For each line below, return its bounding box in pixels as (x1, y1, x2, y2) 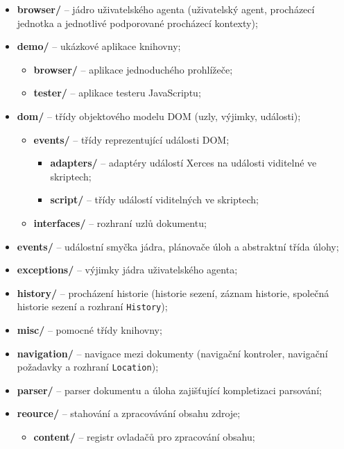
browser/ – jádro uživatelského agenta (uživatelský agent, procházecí (17, 2, 315, 16)
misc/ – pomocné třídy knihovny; (17, 322, 162, 337)
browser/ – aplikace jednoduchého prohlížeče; (33, 62, 233, 76)
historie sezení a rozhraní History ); (17, 299, 168, 314)
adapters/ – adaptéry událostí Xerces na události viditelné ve (50, 155, 317, 170)
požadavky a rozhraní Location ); (17, 359, 159, 374)
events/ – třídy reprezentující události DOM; (33, 132, 230, 146)
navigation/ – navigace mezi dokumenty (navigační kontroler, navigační (17, 346, 328, 360)
